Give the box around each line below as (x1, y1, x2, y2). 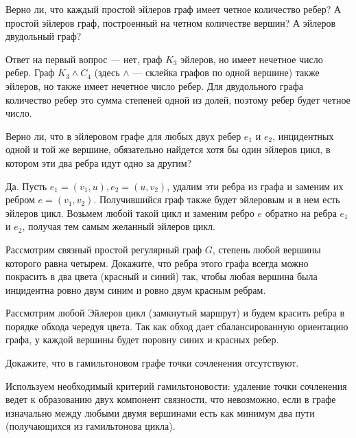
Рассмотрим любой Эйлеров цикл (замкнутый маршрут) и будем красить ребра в (5, 306, 345, 320)
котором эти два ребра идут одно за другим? (5, 155, 192, 170)
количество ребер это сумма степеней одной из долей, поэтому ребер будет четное (5, 92, 351, 106)
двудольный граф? (5, 29, 82, 43)
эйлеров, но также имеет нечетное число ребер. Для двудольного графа (5, 78, 303, 93)
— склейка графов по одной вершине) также (132, 65, 320, 80)
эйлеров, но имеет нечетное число (180, 51, 323, 66)
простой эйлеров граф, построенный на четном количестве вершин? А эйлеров (5, 15, 336, 30)
